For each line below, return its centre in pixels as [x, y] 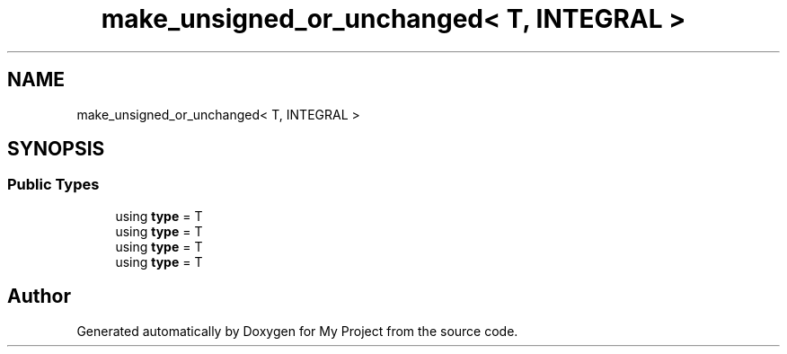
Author [39, 296]
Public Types [53, 185]
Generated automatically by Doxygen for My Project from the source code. [297, 331]
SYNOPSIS [56, 149]
